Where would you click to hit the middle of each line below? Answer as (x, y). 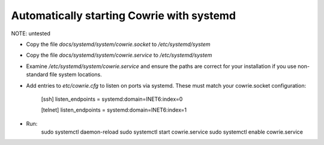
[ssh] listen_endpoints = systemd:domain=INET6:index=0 (112, 99)
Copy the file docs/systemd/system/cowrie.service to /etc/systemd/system (119, 55)
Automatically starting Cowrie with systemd (124, 16)
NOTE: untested (31, 33)
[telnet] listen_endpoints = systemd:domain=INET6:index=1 (114, 110)
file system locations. (76, 75)
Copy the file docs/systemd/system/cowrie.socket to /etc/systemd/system (118, 44)
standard (37, 75)
